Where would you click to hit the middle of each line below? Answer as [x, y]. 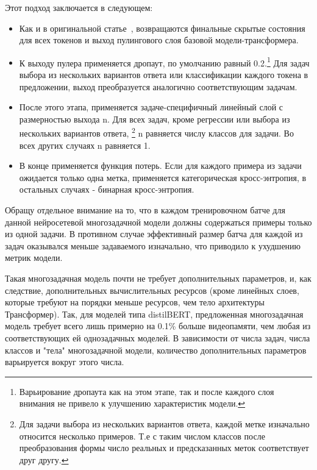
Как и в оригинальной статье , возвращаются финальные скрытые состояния [162, 28]
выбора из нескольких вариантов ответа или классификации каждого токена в [164, 75]
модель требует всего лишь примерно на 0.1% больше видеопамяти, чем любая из [158, 326]
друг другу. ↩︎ [44, 459]
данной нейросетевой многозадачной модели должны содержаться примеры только [158, 222]
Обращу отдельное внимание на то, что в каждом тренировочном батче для [145, 210]
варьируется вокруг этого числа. [65, 362]
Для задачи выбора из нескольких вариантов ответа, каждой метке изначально [164, 423]
